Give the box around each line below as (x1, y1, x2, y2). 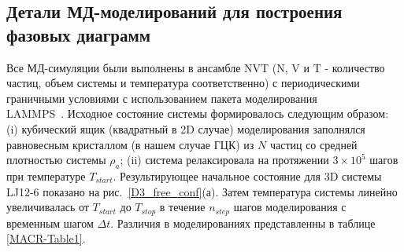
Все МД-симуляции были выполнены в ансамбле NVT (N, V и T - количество (6, 59, 385, 75)
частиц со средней (269, 136, 358, 152)
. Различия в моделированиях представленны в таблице (110, 214, 376, 231)
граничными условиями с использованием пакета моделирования (6, 89, 317, 106)
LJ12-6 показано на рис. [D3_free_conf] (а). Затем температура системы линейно (6, 183, 398, 199)
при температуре (6, 167, 86, 184)
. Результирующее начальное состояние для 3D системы (113, 167, 382, 184)
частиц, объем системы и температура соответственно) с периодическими (6, 75, 360, 91)
